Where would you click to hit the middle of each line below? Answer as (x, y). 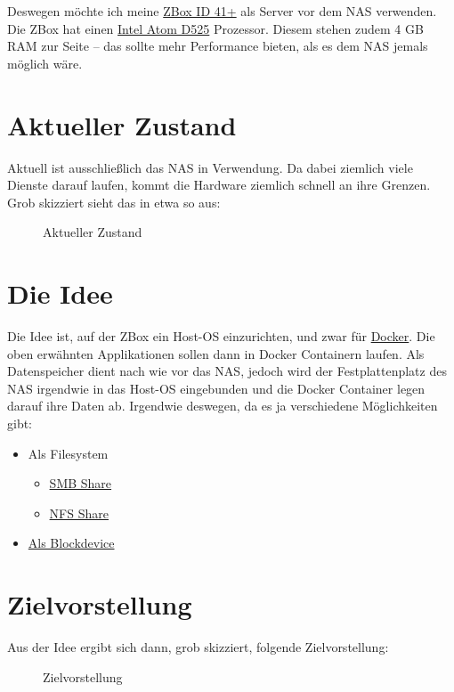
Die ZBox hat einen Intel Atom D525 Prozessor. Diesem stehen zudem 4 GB (215, 28)
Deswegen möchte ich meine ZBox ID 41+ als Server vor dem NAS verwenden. (222, 11)
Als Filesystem (68, 453)
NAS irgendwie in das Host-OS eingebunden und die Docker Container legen (216, 388)
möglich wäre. (45, 63)
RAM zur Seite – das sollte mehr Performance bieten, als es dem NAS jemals (218, 46)
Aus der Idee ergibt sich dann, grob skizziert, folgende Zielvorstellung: (198, 647)
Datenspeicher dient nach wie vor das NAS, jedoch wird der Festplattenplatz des (227, 371)
